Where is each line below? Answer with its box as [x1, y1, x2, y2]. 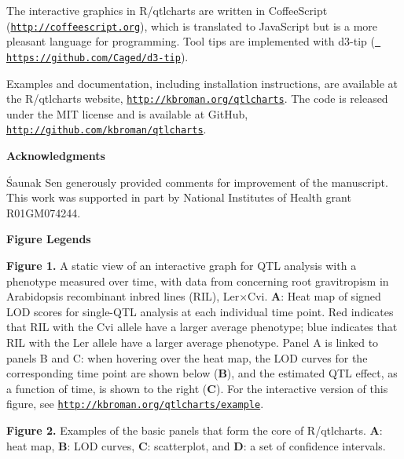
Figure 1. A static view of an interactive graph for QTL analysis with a [6, 257, 357, 274]
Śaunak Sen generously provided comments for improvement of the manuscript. [6, 173, 388, 190]
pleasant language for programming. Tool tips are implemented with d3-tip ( [6, 33, 375, 49]
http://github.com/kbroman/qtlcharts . [6, 121, 207, 137]
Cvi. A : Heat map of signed [248, 288, 381, 304]
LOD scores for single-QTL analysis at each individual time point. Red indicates [6, 303, 394, 319]
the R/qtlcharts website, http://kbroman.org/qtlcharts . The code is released [6, 90, 388, 107]
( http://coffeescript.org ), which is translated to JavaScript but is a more [6, 17, 378, 34]
